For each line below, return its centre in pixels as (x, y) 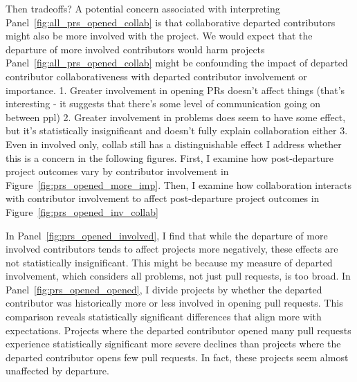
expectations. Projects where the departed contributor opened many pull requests (178, 330)
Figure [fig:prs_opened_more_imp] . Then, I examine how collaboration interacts (178, 184)
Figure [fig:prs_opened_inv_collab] (82, 211)
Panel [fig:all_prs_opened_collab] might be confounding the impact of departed (177, 63)
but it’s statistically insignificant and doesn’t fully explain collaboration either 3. (177, 130)
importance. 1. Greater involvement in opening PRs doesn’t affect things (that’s (175, 90)
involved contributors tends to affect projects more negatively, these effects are (172, 249)
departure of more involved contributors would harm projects (135, 49)
